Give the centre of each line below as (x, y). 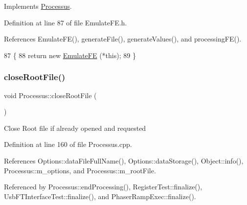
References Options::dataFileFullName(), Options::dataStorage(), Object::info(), (124, 160)
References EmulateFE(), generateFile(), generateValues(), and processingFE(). (123, 39)
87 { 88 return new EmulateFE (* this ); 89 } (70, 55)
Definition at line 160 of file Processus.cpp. (68, 144)
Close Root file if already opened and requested (75, 128)
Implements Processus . (38, 6)
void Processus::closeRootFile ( (50, 95)
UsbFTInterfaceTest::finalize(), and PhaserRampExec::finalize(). (100, 196)
